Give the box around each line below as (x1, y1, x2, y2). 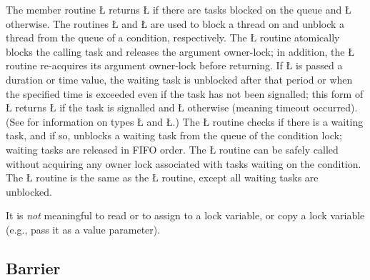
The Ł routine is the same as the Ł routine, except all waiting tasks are (6, 170, 319, 185)
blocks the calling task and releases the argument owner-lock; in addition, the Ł (6, 44, 354, 59)
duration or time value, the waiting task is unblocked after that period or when (6, 71, 353, 86)
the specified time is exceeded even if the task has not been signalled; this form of (6, 86, 364, 101)
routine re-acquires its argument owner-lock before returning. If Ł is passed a (6, 58, 343, 73)
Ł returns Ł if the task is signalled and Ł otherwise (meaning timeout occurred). (6, 100, 358, 115)
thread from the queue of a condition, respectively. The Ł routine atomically (6, 30, 340, 45)
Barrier (6, 256, 61, 279)
